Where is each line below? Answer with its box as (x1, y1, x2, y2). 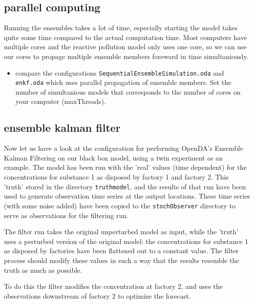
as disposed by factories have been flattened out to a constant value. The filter (4, 245, 239, 256)
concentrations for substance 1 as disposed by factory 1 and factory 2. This (4, 172, 229, 182)
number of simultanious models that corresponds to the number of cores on (15, 86, 241, 97)
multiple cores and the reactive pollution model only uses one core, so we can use (4, 41, 247, 52)
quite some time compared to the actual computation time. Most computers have (4, 32, 247, 42)
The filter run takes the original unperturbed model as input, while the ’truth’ (4, 226, 238, 237)
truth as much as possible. (4, 264, 83, 275)
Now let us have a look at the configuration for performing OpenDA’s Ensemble (4, 143, 243, 153)
